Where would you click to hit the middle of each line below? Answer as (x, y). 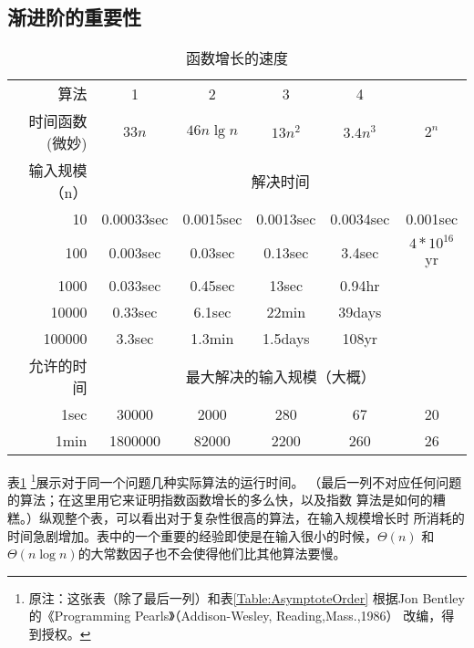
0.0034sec (360, 219)
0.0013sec (286, 219)
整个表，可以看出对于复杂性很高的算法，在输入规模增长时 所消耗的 (264, 518)
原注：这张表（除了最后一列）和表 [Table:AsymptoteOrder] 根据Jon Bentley (247, 597)
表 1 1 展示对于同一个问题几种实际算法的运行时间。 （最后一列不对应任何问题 (235, 481)
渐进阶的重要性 (74, 17)
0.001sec (432, 219)
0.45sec (212, 286)
